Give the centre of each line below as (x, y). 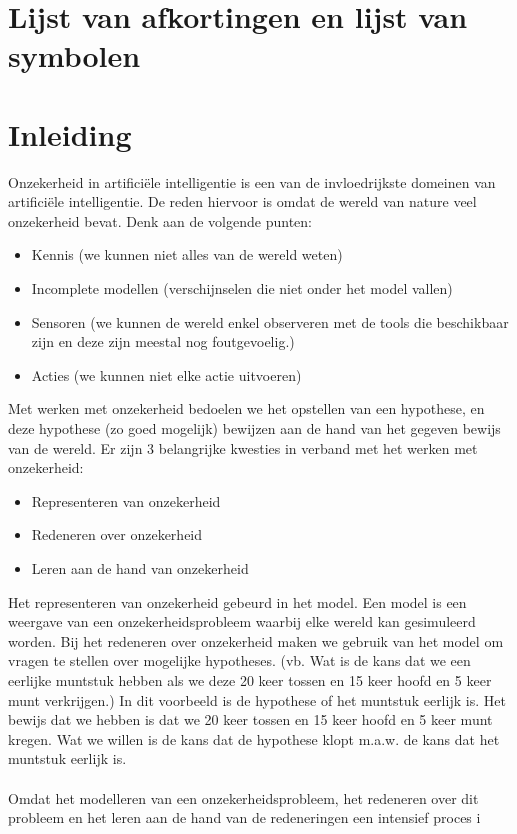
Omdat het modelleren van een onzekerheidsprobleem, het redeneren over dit (243, 797)
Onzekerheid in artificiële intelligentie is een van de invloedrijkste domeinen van (252, 181)
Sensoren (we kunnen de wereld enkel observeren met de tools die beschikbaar (270, 321)
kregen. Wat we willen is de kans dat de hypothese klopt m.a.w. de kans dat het (254, 738)
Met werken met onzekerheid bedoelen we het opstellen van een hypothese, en (246, 408)
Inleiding (70, 133)
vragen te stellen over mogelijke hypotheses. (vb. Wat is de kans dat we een (239, 660)
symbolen (74, 55)
